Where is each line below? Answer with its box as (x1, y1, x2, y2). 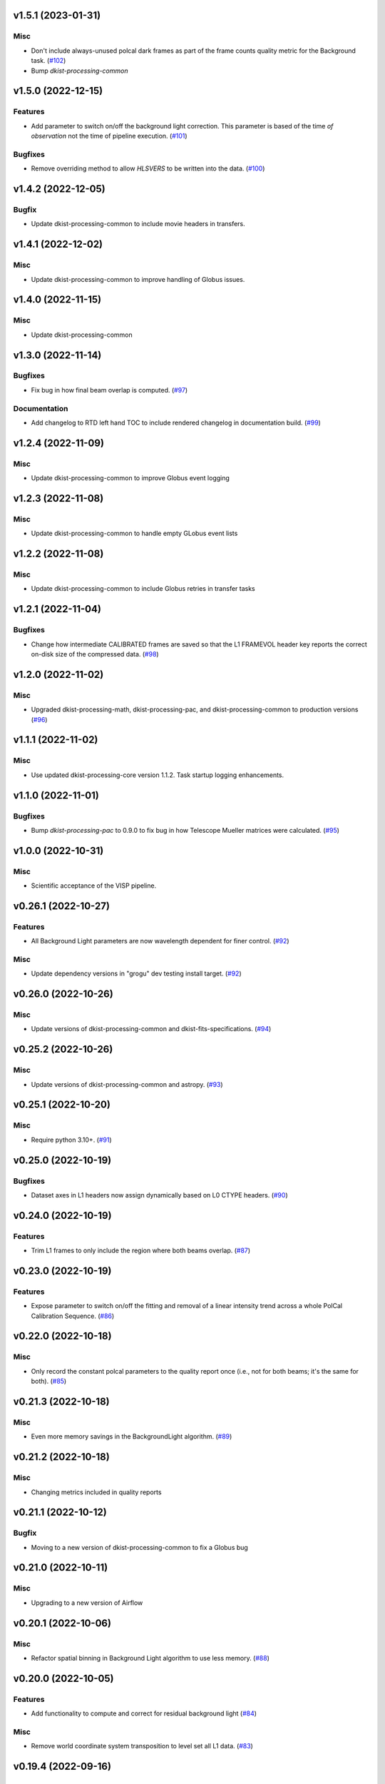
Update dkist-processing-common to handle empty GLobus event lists (31, 529, 238, 538)
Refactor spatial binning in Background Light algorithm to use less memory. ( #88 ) (31, 1653, 270, 1662)
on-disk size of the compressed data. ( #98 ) (31, 650, 160, 659)
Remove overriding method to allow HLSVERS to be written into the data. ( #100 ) (31, 164, 265, 173)
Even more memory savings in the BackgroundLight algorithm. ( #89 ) (31, 1432, 232, 1441)
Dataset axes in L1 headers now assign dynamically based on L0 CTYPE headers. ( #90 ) (31, 1190, 288, 1199)
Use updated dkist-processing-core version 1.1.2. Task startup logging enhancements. (31, 771, 284, 779)
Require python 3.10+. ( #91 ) (31, 1135, 112, 1144)
